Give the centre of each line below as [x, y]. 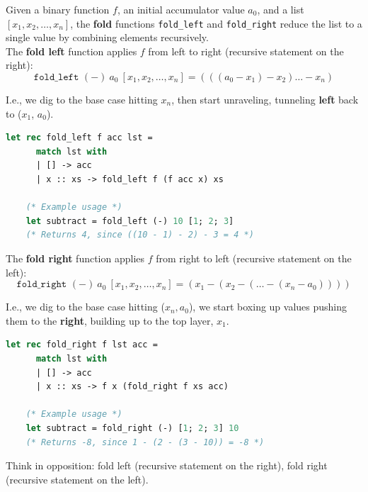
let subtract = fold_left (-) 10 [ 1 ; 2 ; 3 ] [130, 221]
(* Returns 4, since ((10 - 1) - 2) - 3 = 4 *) [140, 235]
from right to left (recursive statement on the [254, 258]
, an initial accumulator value [181, 9]
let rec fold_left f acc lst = [79, 138]
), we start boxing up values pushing [268, 307]
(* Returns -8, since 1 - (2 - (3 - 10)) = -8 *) [145, 442]
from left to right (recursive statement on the [246, 51]
